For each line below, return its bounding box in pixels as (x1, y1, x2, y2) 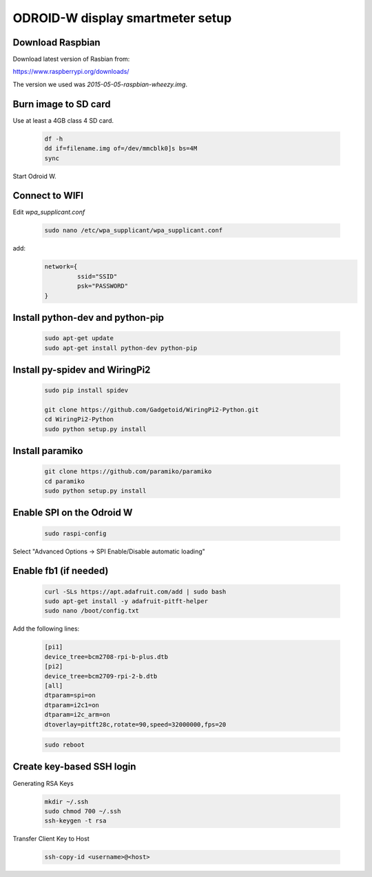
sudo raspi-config (44, 529, 107, 538)
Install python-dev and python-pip (12, 311, 165, 324)
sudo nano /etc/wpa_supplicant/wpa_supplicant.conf (44, 226, 223, 235)
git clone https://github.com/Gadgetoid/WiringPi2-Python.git (44, 406, 259, 413)
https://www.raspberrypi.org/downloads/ (12, 68, 130, 76)
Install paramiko (12, 445, 83, 457)
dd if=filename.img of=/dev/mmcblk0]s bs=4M (44, 145, 198, 152)
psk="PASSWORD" (76, 282, 129, 290)
